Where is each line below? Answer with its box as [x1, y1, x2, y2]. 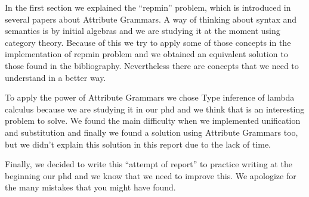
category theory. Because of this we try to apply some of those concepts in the [5, 36, 291, 48]
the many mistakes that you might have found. [5, 181, 176, 193]
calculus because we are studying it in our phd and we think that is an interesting [5, 102, 305, 115]
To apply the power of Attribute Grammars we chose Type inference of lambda [5, 91, 295, 104]
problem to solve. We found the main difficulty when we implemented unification [5, 114, 301, 127]
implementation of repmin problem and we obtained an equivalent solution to [5, 48, 288, 60]
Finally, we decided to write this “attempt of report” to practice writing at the [5, 158, 292, 170]
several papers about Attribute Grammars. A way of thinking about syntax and [5, 12, 297, 25]
